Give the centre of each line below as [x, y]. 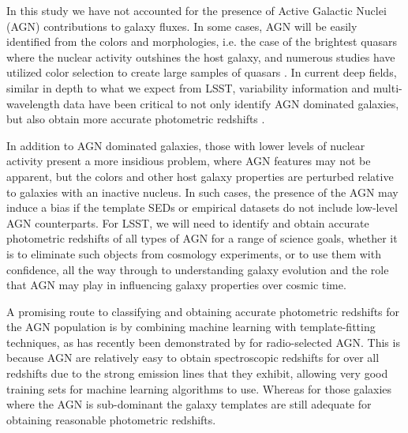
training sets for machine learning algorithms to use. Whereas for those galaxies [199, 388]
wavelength [33, 103]
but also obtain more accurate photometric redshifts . [136, 119]
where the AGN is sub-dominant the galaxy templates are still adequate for [189, 404]
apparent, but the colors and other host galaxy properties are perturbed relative [200, 176]
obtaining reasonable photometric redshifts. [111, 419]
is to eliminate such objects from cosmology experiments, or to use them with [194, 253]
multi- [387, 87]
